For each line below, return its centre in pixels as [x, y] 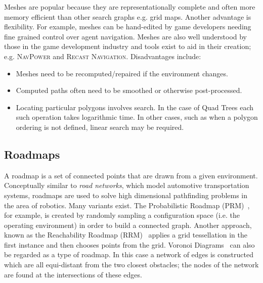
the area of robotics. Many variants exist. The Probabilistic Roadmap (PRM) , [127, 205]
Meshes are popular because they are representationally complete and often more [130, 7]
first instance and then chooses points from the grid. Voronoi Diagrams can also [129, 244]
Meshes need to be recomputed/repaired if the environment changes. [122, 73]
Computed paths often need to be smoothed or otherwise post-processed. [129, 90]
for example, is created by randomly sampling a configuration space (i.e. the [122, 215]
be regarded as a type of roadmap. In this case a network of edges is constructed [129, 254]
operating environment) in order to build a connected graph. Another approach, [128, 225]
